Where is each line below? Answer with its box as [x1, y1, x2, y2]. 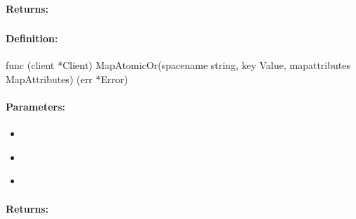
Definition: [6, 31, 58, 46]
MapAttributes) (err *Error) [6, 71, 128, 86]
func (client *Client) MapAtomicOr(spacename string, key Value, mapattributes [6, 58, 350, 73]
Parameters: [6, 99, 65, 114]
